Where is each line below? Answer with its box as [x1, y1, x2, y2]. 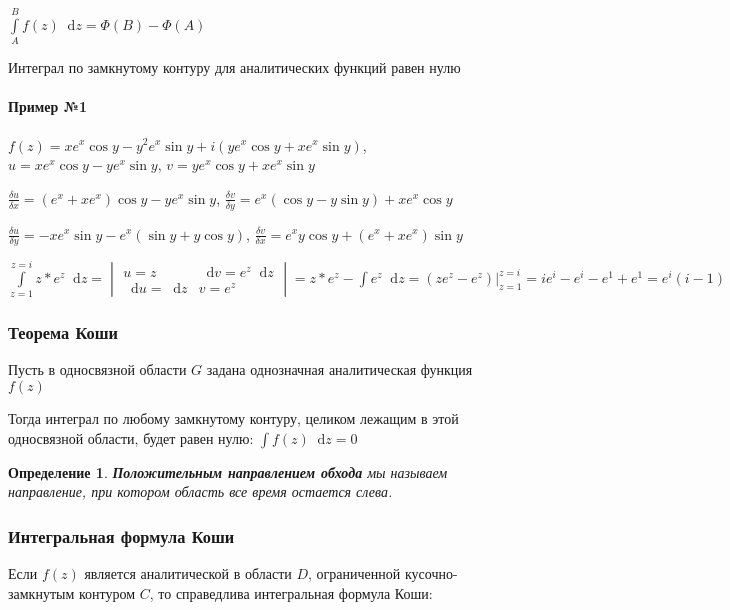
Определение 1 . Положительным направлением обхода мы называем [8, 461, 448, 482]
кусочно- [404, 562, 458, 583]
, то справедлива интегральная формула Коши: [149, 582, 433, 603]
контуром [78, 582, 136, 603]
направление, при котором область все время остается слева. [8, 481, 393, 502]
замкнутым [8, 582, 75, 603]
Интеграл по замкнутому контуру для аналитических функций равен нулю [8, 57, 461, 78]
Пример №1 [8, 96, 88, 117]
